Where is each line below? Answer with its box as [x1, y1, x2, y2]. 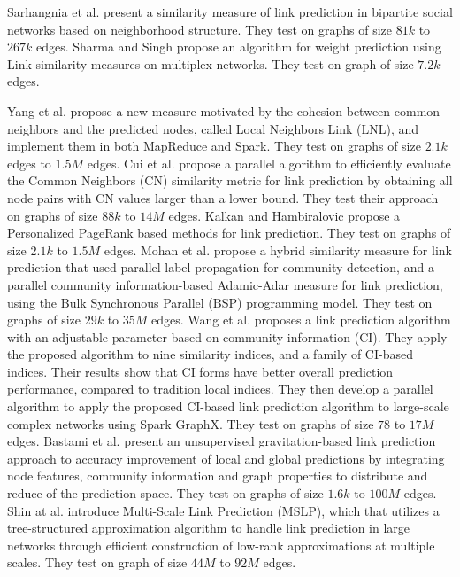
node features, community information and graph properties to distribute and [7, 466, 428, 485]
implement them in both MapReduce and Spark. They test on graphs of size [7, 136, 421, 155]
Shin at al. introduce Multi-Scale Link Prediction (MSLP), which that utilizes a [7, 501, 440, 519]
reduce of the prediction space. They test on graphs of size [7, 484, 324, 503]
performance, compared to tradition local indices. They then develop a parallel [7, 379, 433, 398]
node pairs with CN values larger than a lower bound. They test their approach [7, 188, 439, 207]
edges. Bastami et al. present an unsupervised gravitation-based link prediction [7, 432, 436, 450]
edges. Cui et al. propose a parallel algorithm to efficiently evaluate [87, 153, 451, 172]
